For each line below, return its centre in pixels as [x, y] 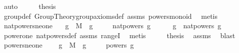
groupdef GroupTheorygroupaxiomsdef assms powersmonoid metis [111, 16]
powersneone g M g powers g [69, 45]
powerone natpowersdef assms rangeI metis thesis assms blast [119, 35]
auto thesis [30, 6]
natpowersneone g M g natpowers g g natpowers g [112, 26]
